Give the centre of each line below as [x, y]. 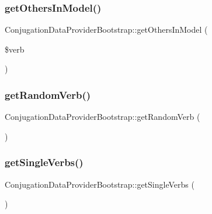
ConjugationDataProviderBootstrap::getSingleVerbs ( [100, 184]
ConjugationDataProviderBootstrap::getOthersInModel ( [106, 30]
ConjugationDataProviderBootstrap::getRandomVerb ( [102, 117]
